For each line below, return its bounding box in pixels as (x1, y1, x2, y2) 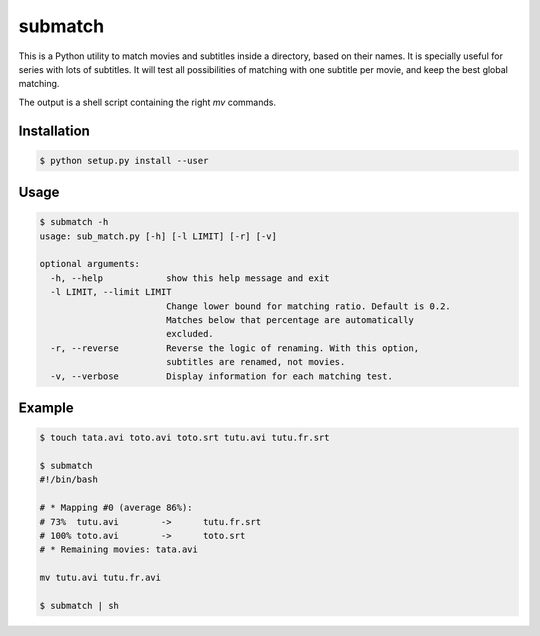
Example (18, 400, 74, 417)
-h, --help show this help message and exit (50, 272, 330, 284)
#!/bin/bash (39, 474, 99, 485)
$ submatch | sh (39, 600, 120, 611)
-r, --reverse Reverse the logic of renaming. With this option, (50, 342, 420, 354)
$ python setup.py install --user (39, 155, 209, 166)
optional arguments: (39, 258, 140, 270)
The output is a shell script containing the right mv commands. (18, 96, 277, 108)
